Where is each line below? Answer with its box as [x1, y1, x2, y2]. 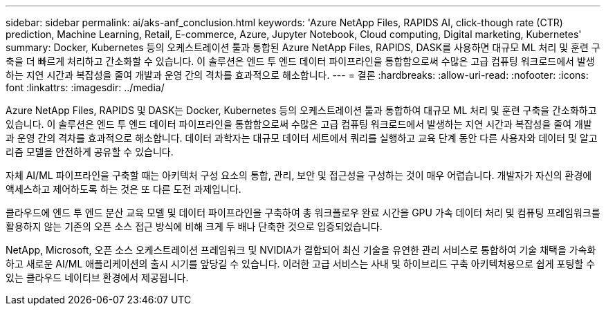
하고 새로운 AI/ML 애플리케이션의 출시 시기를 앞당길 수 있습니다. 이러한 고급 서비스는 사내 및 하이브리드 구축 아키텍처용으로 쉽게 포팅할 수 [6, 258, 596, 270]
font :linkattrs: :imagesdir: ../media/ [6, 82, 165, 93]
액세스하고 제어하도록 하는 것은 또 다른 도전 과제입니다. [6, 183, 241, 195]
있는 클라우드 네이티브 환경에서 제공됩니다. [6, 272, 189, 283]
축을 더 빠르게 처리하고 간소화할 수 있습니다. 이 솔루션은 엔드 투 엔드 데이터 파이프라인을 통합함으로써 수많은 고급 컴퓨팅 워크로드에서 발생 [6, 55, 595, 67]
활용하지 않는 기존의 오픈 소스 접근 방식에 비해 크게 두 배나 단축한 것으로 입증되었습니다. [6, 220, 383, 232]
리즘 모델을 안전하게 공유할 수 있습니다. [6, 146, 174, 158]
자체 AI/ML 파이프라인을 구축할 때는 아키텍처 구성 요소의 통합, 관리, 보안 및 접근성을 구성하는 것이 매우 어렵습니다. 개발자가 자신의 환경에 [6, 169, 592, 181]
